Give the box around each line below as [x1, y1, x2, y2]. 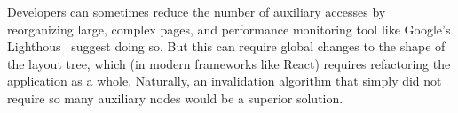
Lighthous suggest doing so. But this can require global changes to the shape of [7, 37, 446, 56]
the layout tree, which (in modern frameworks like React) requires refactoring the [7, 54, 451, 72]
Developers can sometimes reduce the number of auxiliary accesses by [7, 3, 386, 20]
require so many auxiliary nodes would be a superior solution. [7, 88, 343, 107]
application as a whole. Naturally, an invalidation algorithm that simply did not [7, 72, 442, 90]
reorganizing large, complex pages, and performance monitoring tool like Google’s [7, 19, 451, 38]
